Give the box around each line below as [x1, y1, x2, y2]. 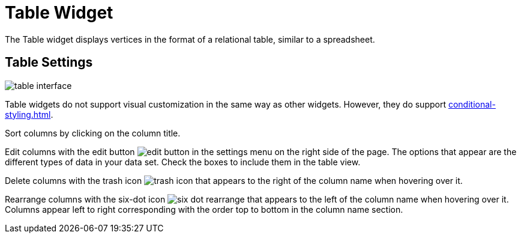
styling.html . [5, 109, 53, 120]
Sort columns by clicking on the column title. [5, 127, 181, 138]
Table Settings [5, 55, 93, 70]
